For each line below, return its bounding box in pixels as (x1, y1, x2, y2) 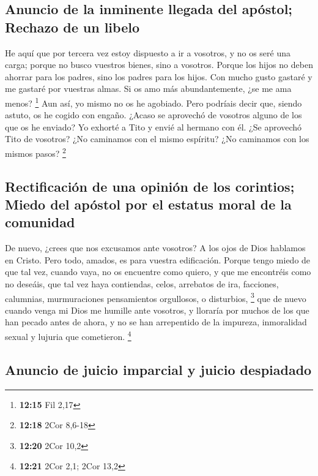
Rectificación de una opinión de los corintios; (5, 176, 295, 195)
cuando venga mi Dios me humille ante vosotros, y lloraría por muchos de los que (5, 303, 309, 316)
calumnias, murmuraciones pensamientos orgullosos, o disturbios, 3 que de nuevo (5, 290, 306, 304)
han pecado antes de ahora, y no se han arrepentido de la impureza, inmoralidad (5, 315, 307, 328)
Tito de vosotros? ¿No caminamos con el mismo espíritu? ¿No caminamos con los (5, 132, 309, 145)
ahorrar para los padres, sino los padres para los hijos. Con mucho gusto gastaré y (5, 70, 312, 83)
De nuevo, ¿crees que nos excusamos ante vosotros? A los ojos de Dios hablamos (5, 241, 306, 254)
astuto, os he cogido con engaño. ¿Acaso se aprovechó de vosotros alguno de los (5, 108, 302, 121)
